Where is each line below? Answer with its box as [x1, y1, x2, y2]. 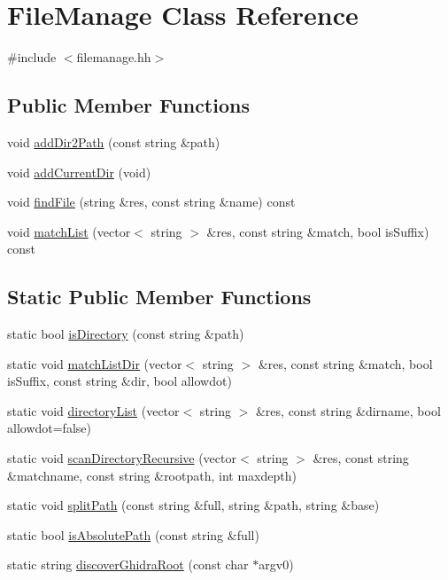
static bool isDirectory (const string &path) [7, 325, 244, 343]
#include [7, 48, 57, 67]
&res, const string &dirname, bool [255, 401, 441, 419]
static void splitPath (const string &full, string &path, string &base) [7, 496, 380, 514]
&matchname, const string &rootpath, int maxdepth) [7, 466, 297, 484]
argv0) [259, 555, 294, 574]
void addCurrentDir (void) [7, 162, 151, 181]
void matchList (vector [7, 222, 131, 240]
